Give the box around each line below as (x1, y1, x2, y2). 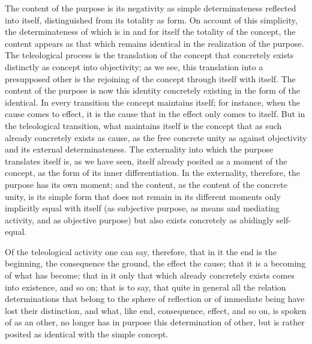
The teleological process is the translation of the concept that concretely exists (5, 49, 294, 61)
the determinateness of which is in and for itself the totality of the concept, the (5, 25, 296, 38)
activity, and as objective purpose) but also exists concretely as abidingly (5, 213, 274, 226)
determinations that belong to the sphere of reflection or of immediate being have (5, 292, 305, 305)
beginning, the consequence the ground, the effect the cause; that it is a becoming (5, 257, 306, 270)
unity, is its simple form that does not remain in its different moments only (5, 190, 281, 202)
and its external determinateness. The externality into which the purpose (5, 143, 274, 155)
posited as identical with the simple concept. (5, 328, 169, 340)
